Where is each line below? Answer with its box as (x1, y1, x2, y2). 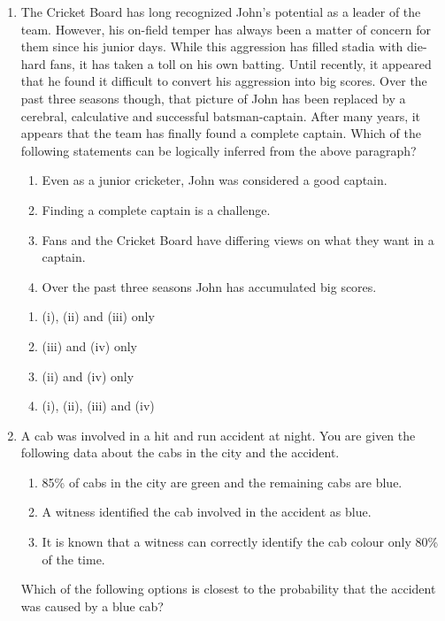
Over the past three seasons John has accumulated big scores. (42, 277, 377, 295)
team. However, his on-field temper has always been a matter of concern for (20, 19, 431, 38)
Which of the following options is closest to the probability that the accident (20, 579, 436, 598)
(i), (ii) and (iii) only (42, 307, 155, 326)
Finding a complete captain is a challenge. (42, 200, 271, 218)
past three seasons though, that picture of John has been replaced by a (20, 88, 406, 107)
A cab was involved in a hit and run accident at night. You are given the (20, 425, 416, 444)
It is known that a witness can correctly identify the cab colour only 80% (42, 533, 439, 551)
